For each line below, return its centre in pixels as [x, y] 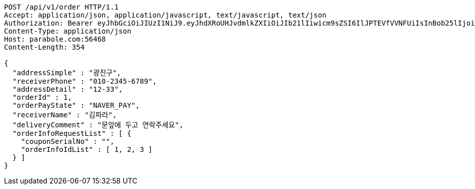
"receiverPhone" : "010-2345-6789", [85, 81]
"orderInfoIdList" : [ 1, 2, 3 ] [87, 149]
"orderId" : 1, [42, 97]
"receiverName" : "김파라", [65, 115]
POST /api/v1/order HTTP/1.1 [61, 7]
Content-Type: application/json [68, 31]
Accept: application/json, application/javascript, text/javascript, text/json [165, 15]
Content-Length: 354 [45, 47]
